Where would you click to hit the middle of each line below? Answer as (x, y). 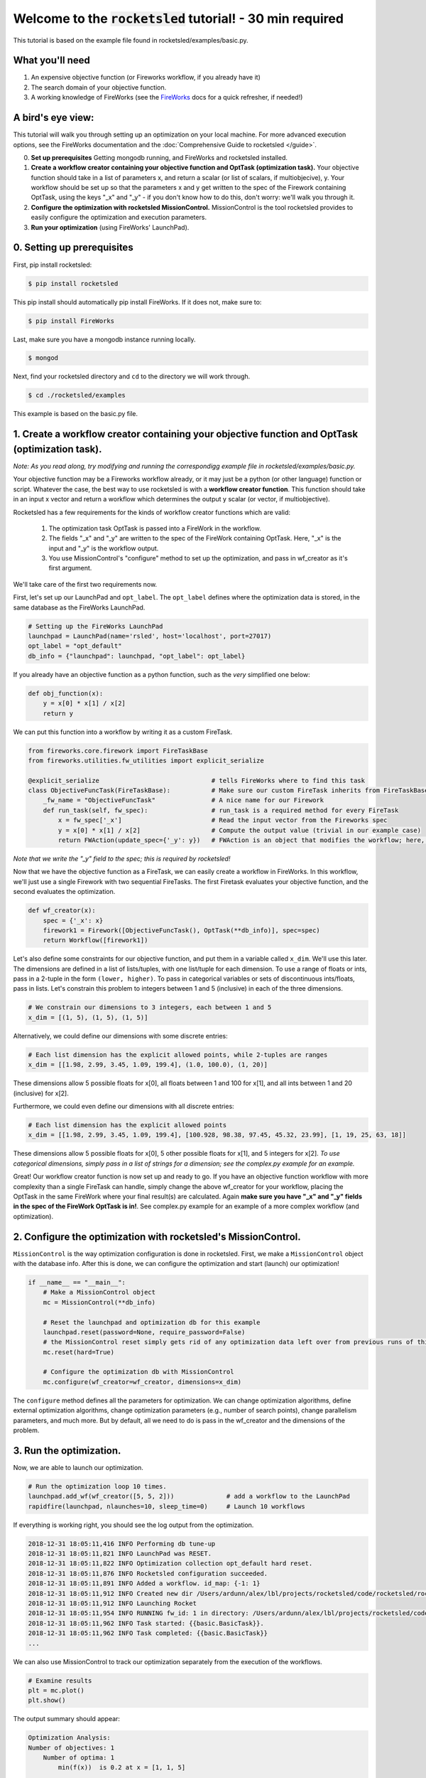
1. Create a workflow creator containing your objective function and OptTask (186, 434)
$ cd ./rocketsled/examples (77, 395)
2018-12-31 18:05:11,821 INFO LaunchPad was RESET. (120, 1554)
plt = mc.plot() (56, 1690)
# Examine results (60, 1681)
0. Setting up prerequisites (73, 248)
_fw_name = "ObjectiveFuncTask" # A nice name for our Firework (184, 800)
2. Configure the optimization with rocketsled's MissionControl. (157, 1236)
